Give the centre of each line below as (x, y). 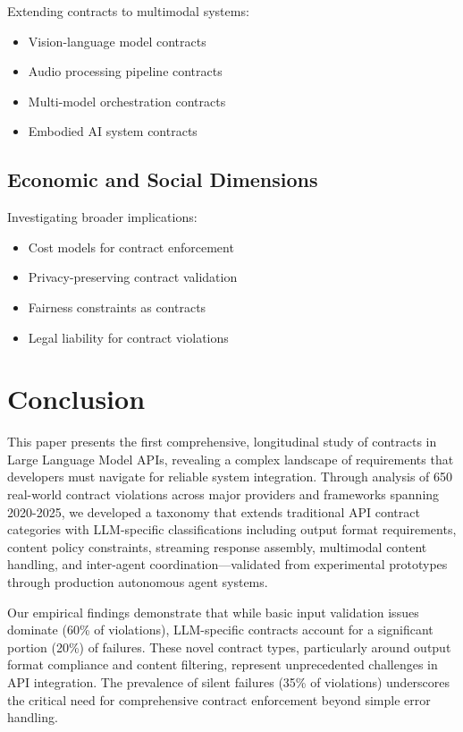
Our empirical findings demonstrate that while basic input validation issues (213, 612)
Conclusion (76, 399)
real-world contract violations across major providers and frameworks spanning (223, 494)
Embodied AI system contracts (113, 131)
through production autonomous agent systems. (138, 582)
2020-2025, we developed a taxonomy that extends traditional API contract (214, 511)
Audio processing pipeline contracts (125, 71)
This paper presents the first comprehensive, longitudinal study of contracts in (222, 442)
